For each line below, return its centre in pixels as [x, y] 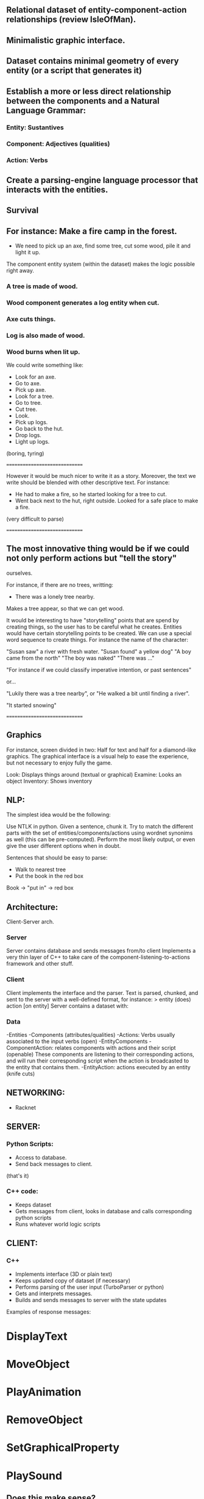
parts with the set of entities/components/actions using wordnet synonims [100, 833]
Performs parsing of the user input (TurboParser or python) [90, 1287]
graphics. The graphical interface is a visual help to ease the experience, [97, 756]
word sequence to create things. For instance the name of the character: [97, 639]
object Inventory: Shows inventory [49, 781]
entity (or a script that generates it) [74, 70]
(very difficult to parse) [35, 519]
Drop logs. [28, 435]
